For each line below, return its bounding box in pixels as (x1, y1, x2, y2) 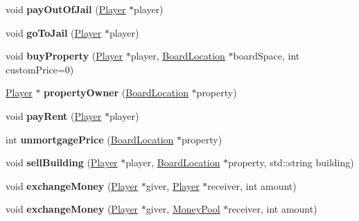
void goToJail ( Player (6, 25, 102, 39)
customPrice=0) (6, 62, 74, 76)
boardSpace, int (233, 48, 300, 63)
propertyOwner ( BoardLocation (44, 85, 189, 100)
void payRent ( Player (6, 108, 102, 123)
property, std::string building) (228, 155, 354, 170)
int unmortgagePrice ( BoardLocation (6, 132, 174, 146)
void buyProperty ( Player (6, 48, 123, 63)
